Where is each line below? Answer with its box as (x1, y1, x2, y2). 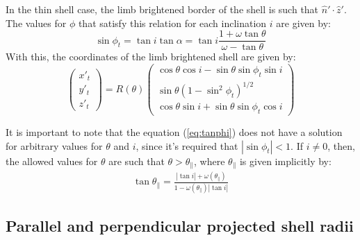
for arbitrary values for (6, 138, 103, 153)
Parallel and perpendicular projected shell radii (6, 215, 354, 237)
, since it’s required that (136, 138, 238, 153)
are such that (108, 153, 165, 168)
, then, (327, 138, 355, 153)
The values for (6, 15, 67, 30)
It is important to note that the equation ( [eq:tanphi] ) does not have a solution (6, 125, 343, 139)
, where (194, 153, 225, 168)
